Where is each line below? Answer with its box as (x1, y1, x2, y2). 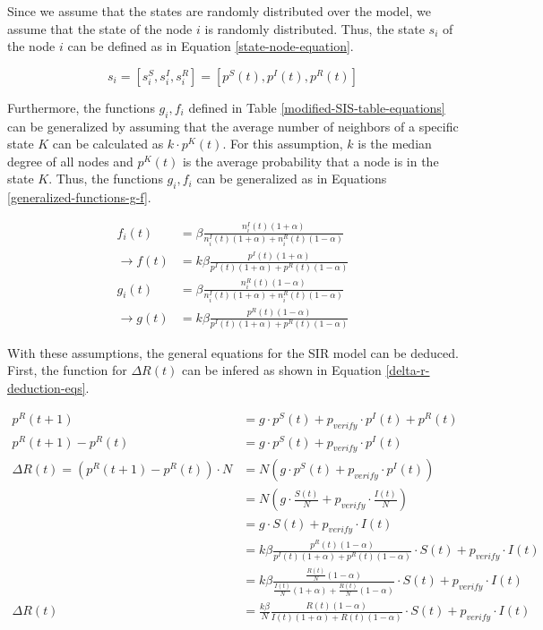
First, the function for (7, 361, 127, 379)
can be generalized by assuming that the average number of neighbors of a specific (7, 116, 459, 135)
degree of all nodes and (7, 151, 134, 170)
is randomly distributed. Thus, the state (204, 19, 425, 38)
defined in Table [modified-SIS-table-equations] (188, 98, 445, 116)
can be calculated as (52, 134, 164, 153)
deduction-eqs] (7, 379, 86, 397)
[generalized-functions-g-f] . (7, 188, 151, 207)
